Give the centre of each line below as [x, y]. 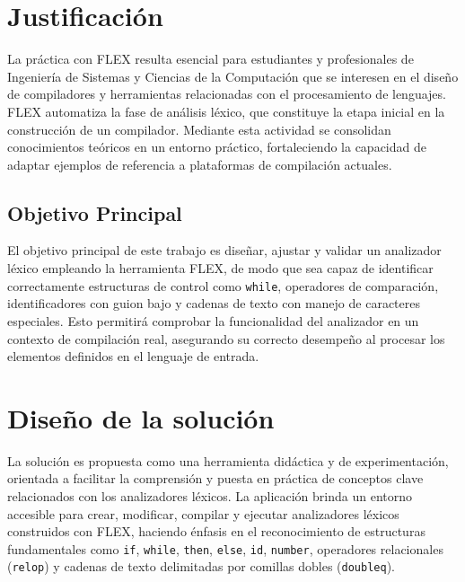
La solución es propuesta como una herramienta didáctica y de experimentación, [228, 460]
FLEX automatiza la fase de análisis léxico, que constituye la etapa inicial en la [226, 111]
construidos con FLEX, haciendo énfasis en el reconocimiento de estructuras [216, 531]
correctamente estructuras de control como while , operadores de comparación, [223, 285]
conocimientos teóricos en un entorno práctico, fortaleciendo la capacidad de [217, 147]
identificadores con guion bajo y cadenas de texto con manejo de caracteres [214, 303]
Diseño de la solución [141, 417]
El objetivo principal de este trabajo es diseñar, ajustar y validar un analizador [224, 250]
